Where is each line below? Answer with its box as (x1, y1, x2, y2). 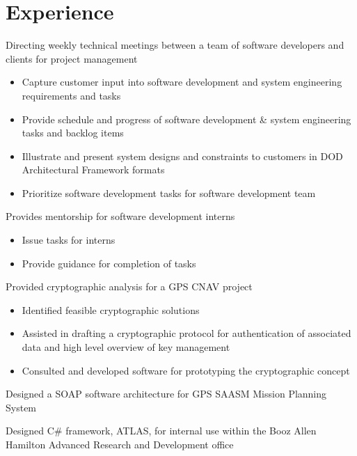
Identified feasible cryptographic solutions (22, 302, 200, 317)
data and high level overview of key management (22, 340, 230, 354)
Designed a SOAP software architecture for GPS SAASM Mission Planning (6, 386, 327, 401)
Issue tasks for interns (22, 233, 116, 247)
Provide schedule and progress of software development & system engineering (22, 111, 351, 126)
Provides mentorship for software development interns (6, 209, 235, 223)
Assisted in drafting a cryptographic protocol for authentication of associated (22, 326, 351, 340)
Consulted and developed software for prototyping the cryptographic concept (22, 363, 350, 377)
